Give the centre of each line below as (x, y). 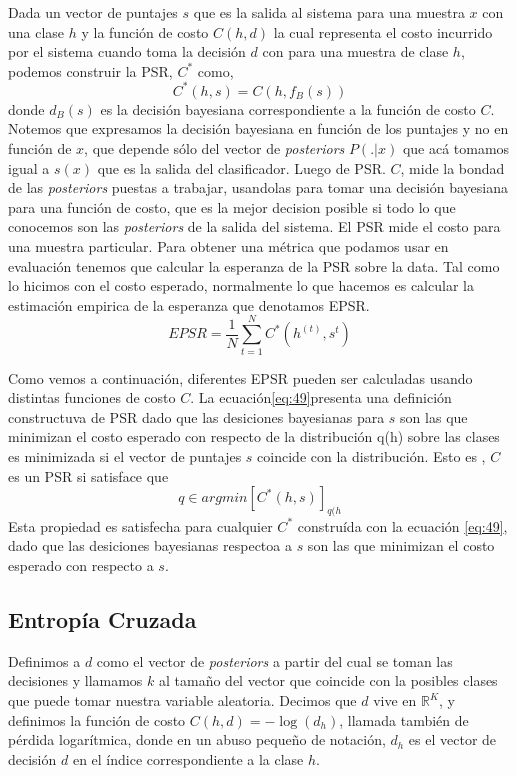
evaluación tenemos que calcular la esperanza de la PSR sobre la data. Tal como (254, 265)
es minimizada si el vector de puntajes (125, 455)
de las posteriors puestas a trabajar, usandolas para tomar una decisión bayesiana (258, 187)
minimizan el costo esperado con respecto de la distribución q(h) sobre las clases (254, 436)
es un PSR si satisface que (88, 475)
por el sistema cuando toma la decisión (127, 51)
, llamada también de (404, 719)
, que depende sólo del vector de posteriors (214, 148)
